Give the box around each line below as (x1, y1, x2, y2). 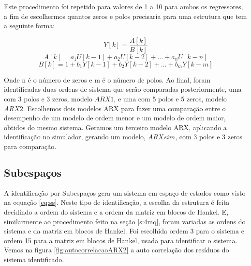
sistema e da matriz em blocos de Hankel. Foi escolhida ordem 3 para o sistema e (4, 226, 244, 236)
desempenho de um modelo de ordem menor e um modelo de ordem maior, (4, 113, 226, 123)
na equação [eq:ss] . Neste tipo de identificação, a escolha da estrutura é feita (4, 197, 230, 207)
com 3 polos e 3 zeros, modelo (4, 94, 92, 104)
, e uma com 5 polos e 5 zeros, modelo (114, 94, 227, 104)
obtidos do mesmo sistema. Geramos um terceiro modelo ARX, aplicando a (4, 122, 227, 132)
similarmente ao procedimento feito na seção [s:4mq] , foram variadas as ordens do (4, 216, 246, 226)
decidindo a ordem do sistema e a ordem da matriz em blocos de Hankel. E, (4, 206, 229, 216)
